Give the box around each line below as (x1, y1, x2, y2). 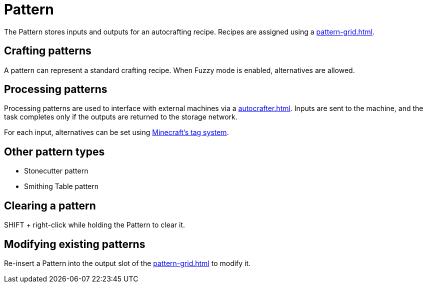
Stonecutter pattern (24, 166, 88, 175)
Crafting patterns (4, 44, 91, 57)
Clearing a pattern (4, 199, 96, 212)
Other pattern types (4, 145, 105, 158)
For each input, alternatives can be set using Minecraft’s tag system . (4, 128, 229, 137)
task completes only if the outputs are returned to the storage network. (4, 112, 237, 121)
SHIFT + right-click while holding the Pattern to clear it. (4, 220, 185, 229)
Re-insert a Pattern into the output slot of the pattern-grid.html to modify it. (4, 258, 251, 267)
